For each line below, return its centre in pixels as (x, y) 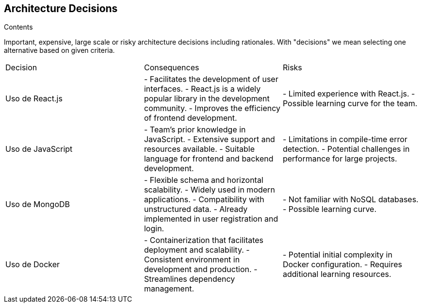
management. (169, 289)
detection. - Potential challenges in (346, 149)
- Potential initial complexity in (337, 255)
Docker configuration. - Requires (342, 265)
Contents (18, 27)
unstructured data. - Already (196, 209)
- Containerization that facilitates (204, 240)
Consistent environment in (192, 260)
